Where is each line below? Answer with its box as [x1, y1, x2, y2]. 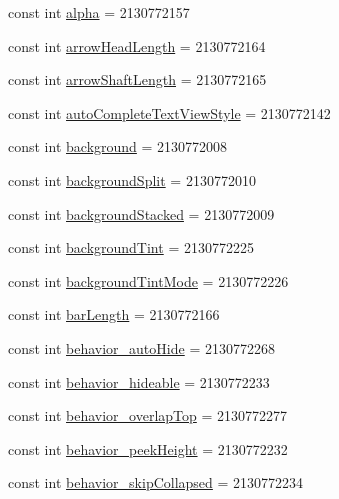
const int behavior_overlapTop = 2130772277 [8, 405, 288, 426]
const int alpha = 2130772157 [8, 2, 190, 22]
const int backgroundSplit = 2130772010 [8, 169, 256, 190]
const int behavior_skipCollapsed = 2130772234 [8, 472, 304, 493]
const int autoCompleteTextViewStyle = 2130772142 [8, 102, 331, 123]
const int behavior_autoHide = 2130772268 [8, 337, 275, 358]
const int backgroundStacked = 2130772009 [8, 203, 275, 224]
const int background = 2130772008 [8, 136, 228, 157]
